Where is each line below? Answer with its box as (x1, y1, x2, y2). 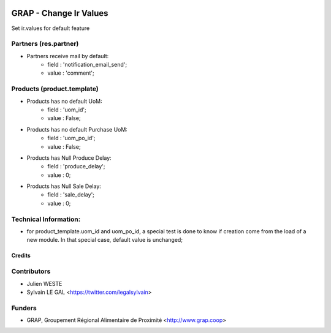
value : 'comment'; (47, 69, 94, 77)
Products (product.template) (11, 84, 99, 93)
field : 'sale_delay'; (47, 191, 95, 198)
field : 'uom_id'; (47, 106, 86, 113)
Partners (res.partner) (11, 40, 79, 48)
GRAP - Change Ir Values (11, 8, 108, 18)
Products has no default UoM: (26, 97, 102, 105)
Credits (11, 252, 31, 260)
